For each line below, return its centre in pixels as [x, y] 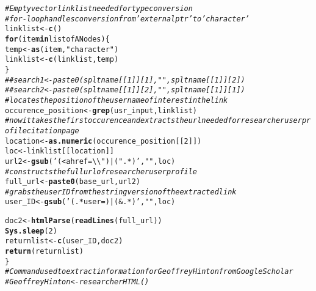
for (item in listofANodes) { [57, 39]
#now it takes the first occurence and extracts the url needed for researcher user [153, 121]
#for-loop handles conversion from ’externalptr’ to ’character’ [127, 19]
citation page [53, 131]
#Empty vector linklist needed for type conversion [99, 9]
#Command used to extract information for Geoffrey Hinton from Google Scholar [149, 272]
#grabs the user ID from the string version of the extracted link [121, 192]
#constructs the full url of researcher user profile [101, 171]
